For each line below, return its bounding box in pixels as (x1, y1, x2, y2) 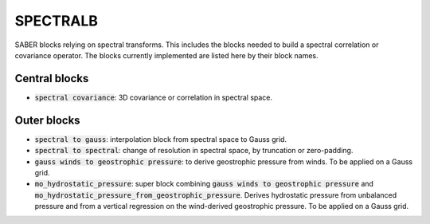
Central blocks (14, 72, 89, 85)
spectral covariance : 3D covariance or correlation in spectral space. (34, 92, 273, 102)
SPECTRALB (14, 12, 99, 29)
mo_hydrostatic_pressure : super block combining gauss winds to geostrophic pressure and (34, 179, 374, 189)
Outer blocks (14, 113, 80, 127)
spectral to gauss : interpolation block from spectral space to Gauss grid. (34, 134, 287, 143)
